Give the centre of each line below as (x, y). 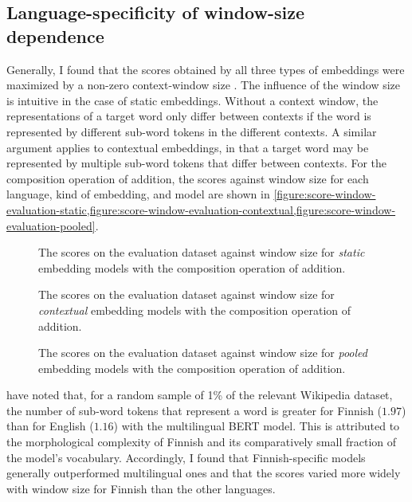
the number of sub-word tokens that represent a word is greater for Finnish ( (194, 410)
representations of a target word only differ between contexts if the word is (189, 116)
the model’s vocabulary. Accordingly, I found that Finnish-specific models (186, 457)
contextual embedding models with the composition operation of (195, 310)
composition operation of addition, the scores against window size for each (188, 178)
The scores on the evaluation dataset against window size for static (202, 252)
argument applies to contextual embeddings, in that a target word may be (188, 147)
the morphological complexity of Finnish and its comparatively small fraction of (202, 442)
